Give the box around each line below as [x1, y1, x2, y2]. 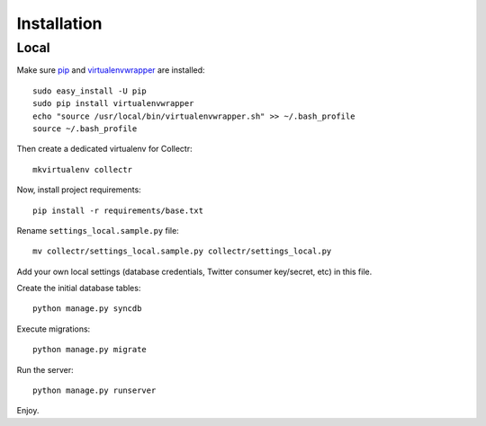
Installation [16, 13, 103, 33]
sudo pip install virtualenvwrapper [32, 99, 194, 109]
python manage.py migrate [32, 344, 148, 355]
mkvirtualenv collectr [32, 164, 133, 174]
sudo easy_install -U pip [32, 85, 148, 96]
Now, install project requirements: [16, 184, 141, 195]
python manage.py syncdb [32, 304, 142, 314]
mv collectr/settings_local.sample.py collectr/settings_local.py [32, 246, 332, 256]
